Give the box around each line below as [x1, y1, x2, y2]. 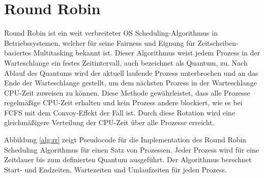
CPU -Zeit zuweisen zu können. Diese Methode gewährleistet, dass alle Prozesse [4, 87, 250, 98]
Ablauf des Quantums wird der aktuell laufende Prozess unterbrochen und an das [4, 67, 258, 78]
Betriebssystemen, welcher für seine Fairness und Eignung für [4, 37, 195, 48]
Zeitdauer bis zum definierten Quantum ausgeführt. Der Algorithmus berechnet [4, 154, 252, 165]
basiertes [4, 47, 32, 58]
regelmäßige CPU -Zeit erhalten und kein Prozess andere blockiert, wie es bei [4, 97, 243, 108]
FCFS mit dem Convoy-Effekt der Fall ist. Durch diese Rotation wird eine [4, 107, 236, 117]
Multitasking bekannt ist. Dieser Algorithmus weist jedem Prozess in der [33, 47, 260, 58]
